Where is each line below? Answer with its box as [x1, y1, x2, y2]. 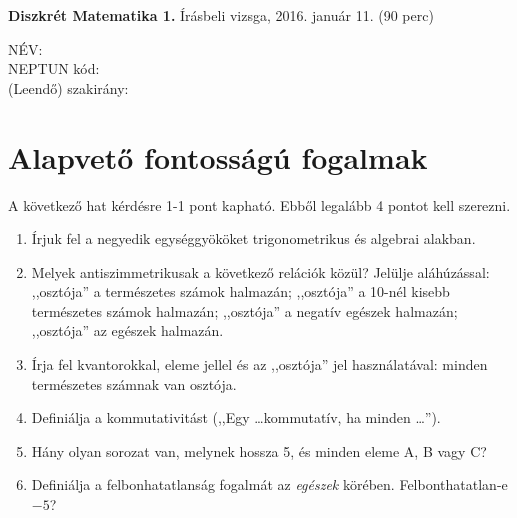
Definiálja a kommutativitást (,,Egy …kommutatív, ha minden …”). [31, 407, 441, 428]
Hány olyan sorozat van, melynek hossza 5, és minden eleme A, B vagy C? [31, 440, 487, 461]
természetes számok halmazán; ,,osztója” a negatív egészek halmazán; [31, 300, 458, 321]
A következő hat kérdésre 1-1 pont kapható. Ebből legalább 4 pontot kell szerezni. [8, 194, 511, 215]
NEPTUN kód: [8, 58, 100, 79]
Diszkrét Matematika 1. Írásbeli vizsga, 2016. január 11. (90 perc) [8, 5, 434, 25]
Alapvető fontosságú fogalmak [8, 136, 428, 177]
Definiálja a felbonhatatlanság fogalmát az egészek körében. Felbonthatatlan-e [31, 474, 508, 495]
